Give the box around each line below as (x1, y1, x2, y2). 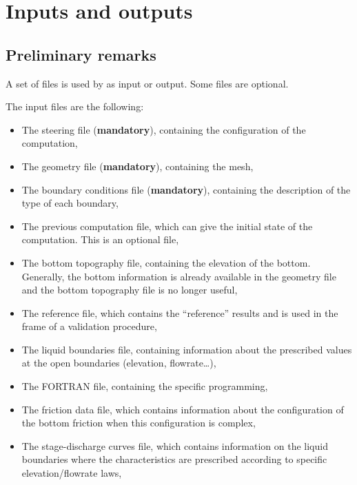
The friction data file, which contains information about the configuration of (21, 402, 344, 416)
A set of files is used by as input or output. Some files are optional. (6, 76, 289, 90)
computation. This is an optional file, (21, 232, 179, 247)
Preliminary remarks (6, 43, 156, 65)
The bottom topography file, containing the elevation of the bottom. (21, 255, 311, 269)
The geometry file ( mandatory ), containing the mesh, (21, 158, 254, 173)
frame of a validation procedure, (21, 319, 157, 333)
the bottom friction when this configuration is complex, (21, 415, 256, 430)
